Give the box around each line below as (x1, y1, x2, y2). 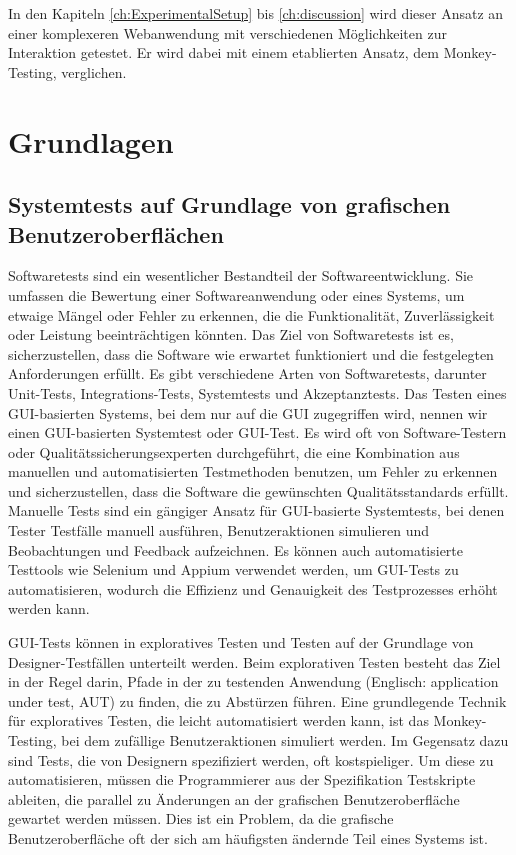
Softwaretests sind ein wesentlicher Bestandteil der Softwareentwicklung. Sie (8, 265, 474, 286)
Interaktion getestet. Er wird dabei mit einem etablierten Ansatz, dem (8, 42, 439, 63)
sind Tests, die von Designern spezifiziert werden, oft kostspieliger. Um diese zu (8, 749, 494, 770)
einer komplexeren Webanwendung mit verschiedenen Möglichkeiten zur (8, 22, 447, 43)
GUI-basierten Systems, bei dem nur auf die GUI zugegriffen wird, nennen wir (8, 402, 488, 423)
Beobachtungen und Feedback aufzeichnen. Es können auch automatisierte (8, 539, 464, 560)
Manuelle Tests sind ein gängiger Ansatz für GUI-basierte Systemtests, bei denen (8, 500, 505, 521)
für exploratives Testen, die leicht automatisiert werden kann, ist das (8, 710, 429, 731)
